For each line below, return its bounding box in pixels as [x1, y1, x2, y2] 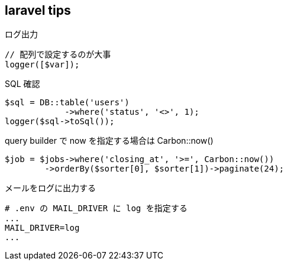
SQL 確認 [5, 79, 40, 89]
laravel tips [5, 3, 71, 18]
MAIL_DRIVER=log [5, 223, 80, 233]
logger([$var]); [5, 60, 80, 70]
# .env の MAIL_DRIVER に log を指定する [5, 203, 188, 214]
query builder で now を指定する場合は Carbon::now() [5, 135, 214, 146]
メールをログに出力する [5, 183, 96, 193]
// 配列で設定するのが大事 [5, 50, 111, 60]
